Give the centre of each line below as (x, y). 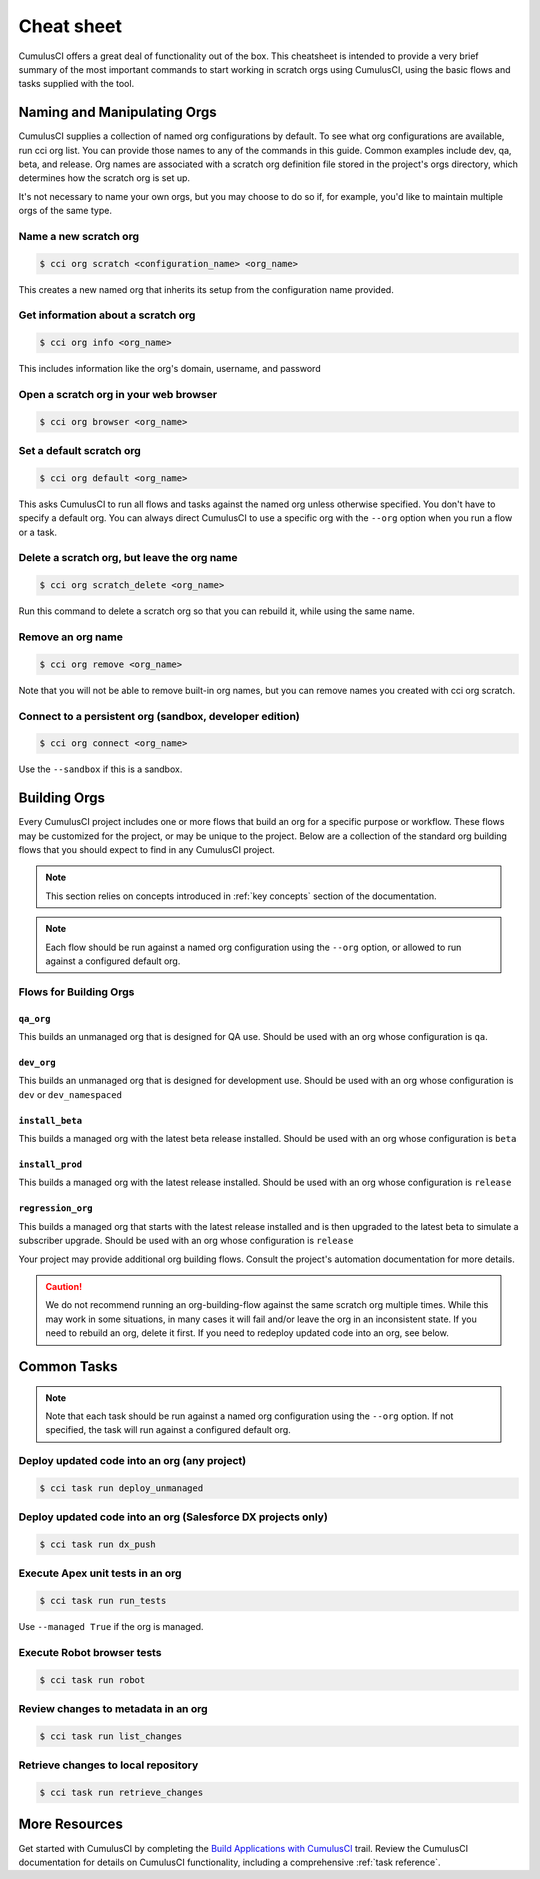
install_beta (50, 1120)
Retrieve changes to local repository (108, 1765)
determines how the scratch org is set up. (104, 178)
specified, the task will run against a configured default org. (168, 1430)
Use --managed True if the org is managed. (111, 1627)
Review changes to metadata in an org (113, 1709)
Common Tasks (68, 1366)
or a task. (38, 532)
